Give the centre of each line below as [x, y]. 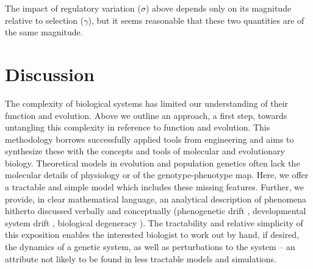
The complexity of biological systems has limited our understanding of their [147, 103]
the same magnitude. [44, 32]
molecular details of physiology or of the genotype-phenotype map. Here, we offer [157, 175]
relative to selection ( [45, 20]
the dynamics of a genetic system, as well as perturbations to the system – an [150, 247]
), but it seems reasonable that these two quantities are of [196, 20]
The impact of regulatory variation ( [73, 8]
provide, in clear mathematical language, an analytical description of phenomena [156, 199]
